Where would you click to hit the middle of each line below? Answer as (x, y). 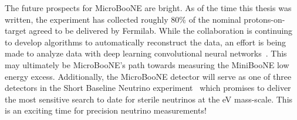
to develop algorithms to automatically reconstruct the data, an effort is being (146, 42)
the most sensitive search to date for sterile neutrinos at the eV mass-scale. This (149, 99)
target (16, 31)
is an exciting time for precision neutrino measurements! (106, 110)
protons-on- (264, 19)
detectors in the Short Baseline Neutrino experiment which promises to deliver (148, 88)
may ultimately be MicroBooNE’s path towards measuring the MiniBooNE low (147, 64)
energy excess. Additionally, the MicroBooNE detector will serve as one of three (148, 76)
